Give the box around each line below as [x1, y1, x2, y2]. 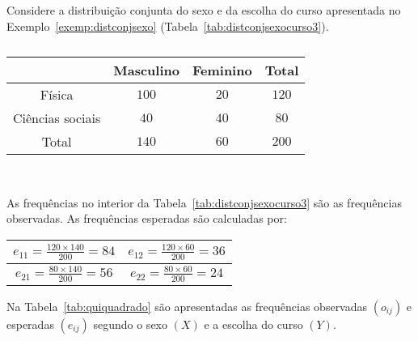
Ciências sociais [13, 109, 101, 128]
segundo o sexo [93, 315, 167, 332]
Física [40, 85, 74, 104]
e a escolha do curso [204, 315, 303, 332]
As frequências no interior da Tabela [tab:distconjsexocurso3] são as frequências [6, 194, 402, 211]
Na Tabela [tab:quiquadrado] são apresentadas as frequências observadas [6, 297, 368, 314]
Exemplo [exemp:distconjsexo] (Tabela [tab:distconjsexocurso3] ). [6, 17, 329, 34]
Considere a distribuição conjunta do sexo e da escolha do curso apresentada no [6, 2, 401, 18]
